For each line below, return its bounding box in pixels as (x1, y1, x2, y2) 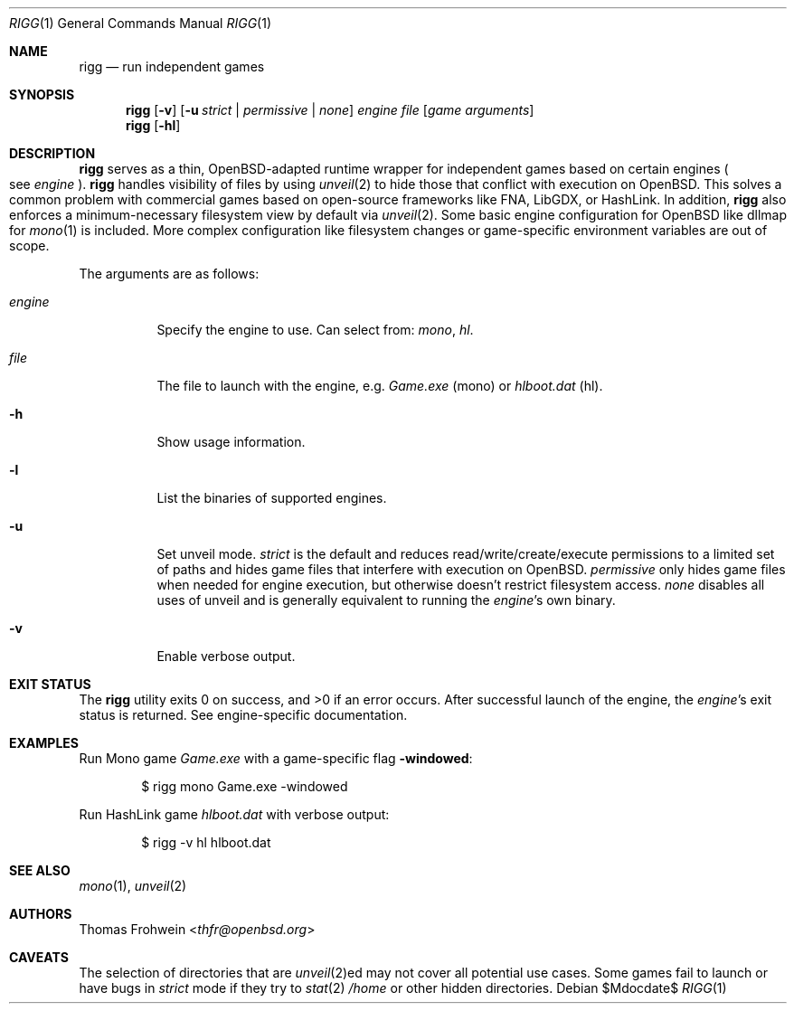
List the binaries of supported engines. (156, 490, 387, 505)
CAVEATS (9, 950, 69, 965)
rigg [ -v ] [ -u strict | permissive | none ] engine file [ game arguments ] (126, 102, 534, 118)
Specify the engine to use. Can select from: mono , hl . (156, 322, 474, 337)
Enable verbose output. (156, 648, 296, 664)
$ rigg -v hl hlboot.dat (141, 835, 271, 850)
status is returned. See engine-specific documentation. (79, 707, 408, 723)
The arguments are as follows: (79, 266, 260, 281)
